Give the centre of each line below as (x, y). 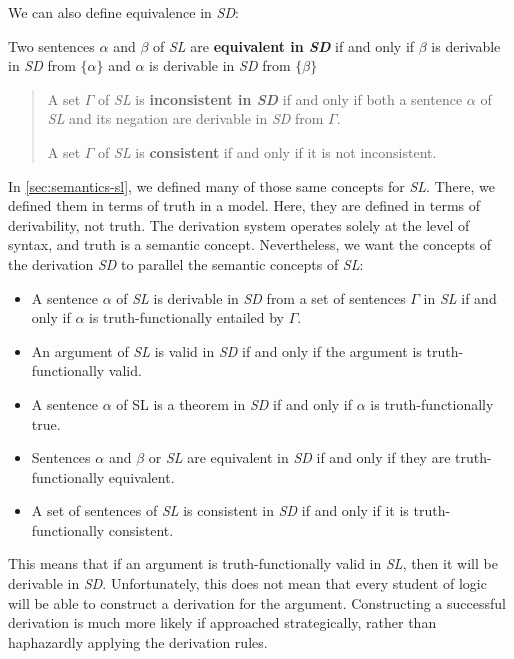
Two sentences (51, 45)
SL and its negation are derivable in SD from (185, 118)
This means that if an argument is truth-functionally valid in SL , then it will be (253, 563)
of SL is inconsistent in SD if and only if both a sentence (280, 98)
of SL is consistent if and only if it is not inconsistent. (267, 151)
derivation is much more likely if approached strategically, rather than (222, 622)
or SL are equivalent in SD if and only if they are (299, 457)
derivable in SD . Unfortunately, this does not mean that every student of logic (247, 583)
